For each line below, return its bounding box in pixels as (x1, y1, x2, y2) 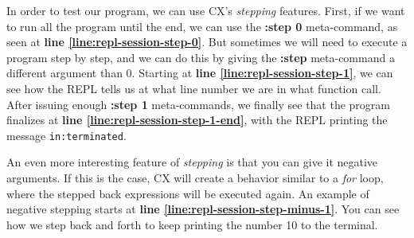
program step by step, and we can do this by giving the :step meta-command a (6, 49, 395, 65)
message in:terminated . (6, 127, 127, 143)
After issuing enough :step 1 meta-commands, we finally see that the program (6, 96, 391, 112)
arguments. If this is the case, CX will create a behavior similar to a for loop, (6, 170, 384, 185)
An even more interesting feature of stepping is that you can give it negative (6, 154, 378, 170)
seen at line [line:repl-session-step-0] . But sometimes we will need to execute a (6, 33, 408, 50)
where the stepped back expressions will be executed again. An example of (6, 185, 369, 201)
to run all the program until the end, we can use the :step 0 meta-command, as (6, 18, 398, 34)
